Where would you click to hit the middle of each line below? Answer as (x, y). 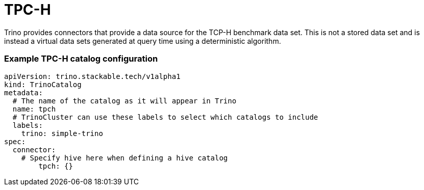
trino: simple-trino (62, 133)
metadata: (23, 92)
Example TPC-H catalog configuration (81, 59)
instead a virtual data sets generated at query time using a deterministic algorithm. (143, 41)
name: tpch (34, 109)
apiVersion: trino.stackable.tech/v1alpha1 (92, 76)
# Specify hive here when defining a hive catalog (124, 158)
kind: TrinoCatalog (43, 84)
